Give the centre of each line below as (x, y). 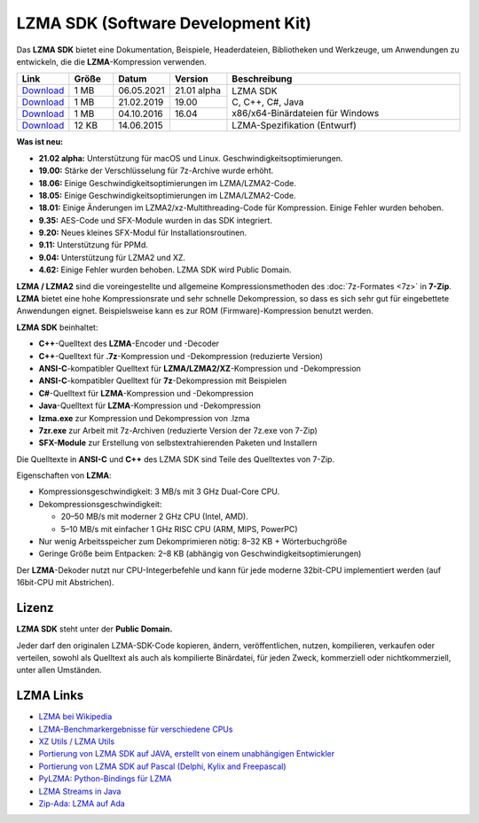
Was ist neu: (40, 142)
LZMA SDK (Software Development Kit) (164, 23)
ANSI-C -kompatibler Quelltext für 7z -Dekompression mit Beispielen (163, 380)
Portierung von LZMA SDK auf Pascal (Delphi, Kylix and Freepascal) (163, 766)
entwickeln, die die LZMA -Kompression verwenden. (112, 61)
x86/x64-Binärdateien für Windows (306, 114)
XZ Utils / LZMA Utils (77, 741)
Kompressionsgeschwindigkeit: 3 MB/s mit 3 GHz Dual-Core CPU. (159, 491)
